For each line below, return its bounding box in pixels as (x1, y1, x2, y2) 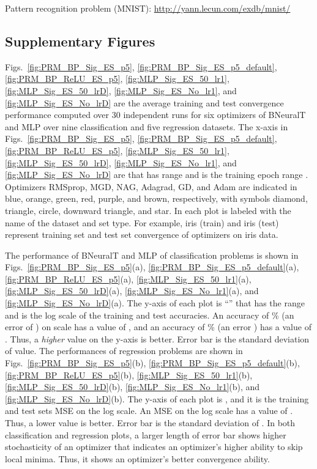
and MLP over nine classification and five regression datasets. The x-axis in (5, 120, 288, 133)
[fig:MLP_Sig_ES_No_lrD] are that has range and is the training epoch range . (5, 168, 308, 181)
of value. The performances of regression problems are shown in (5, 344, 243, 357)
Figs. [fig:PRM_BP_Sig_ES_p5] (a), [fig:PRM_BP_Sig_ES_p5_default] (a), (5, 260, 299, 273)
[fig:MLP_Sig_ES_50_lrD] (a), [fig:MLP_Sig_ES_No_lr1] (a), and (5, 284, 259, 297)
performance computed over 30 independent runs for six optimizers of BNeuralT (5, 108, 306, 121)
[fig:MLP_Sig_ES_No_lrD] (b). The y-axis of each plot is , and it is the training (5, 392, 309, 405)
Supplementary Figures (5, 31, 155, 50)
